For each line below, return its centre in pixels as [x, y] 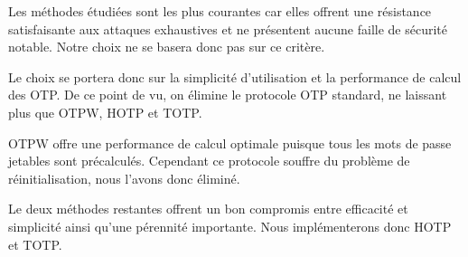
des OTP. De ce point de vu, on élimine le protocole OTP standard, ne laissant [228, 95]
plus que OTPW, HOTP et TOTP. [105, 112]
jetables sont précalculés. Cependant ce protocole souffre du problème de [209, 161]
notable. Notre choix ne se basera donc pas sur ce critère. [167, 47]
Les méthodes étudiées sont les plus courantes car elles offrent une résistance [220, 11]
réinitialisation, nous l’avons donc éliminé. [124, 178]
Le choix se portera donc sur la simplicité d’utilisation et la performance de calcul [235, 76]
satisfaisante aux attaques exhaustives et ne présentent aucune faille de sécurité [228, 29]
